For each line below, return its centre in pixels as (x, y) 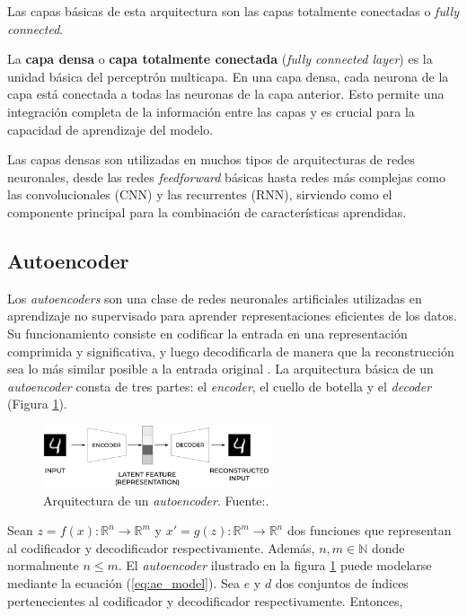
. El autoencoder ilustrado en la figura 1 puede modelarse (275, 565)
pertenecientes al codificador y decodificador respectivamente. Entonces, (205, 600)
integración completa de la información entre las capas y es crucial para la (211, 111)
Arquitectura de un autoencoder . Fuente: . (156, 500)
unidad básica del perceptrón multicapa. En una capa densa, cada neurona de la (228, 76)
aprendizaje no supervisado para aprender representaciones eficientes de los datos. (232, 316)
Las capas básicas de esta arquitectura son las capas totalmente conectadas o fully (233, 11)
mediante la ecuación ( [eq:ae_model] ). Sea (123, 582)
